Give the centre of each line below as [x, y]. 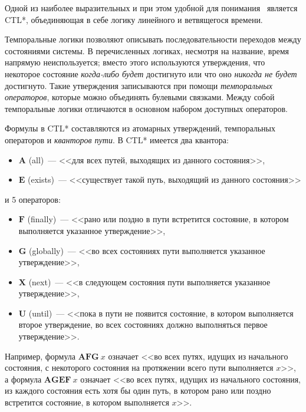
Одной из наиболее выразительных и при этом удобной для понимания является [151, 8]
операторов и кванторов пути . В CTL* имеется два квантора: [117, 139]
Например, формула [40, 356]
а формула [23, 379]
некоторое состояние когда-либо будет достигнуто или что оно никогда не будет [151, 73]
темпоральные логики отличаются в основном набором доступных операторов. [146, 108]
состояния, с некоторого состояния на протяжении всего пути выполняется [139, 367]
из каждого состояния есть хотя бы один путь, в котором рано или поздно [138, 390]
